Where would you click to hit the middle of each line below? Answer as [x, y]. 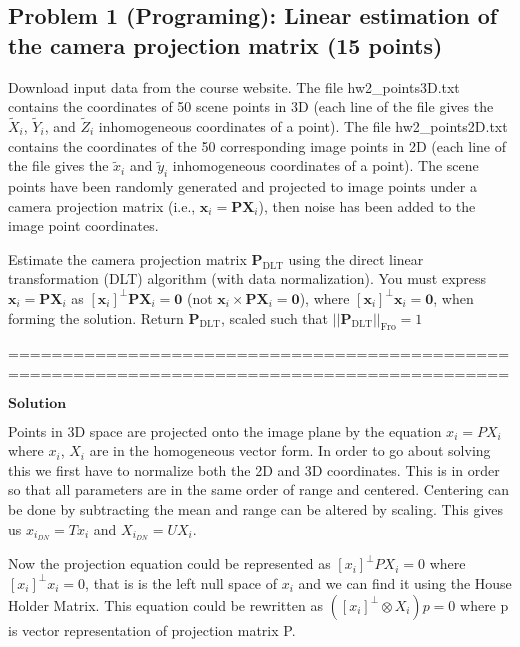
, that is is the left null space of [181, 582]
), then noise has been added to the [367, 205]
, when [453, 297]
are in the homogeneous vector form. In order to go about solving [290, 450]
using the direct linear [356, 258]
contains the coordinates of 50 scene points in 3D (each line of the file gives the [251, 106]
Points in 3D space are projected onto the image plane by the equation [225, 430]
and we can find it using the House [405, 582]
